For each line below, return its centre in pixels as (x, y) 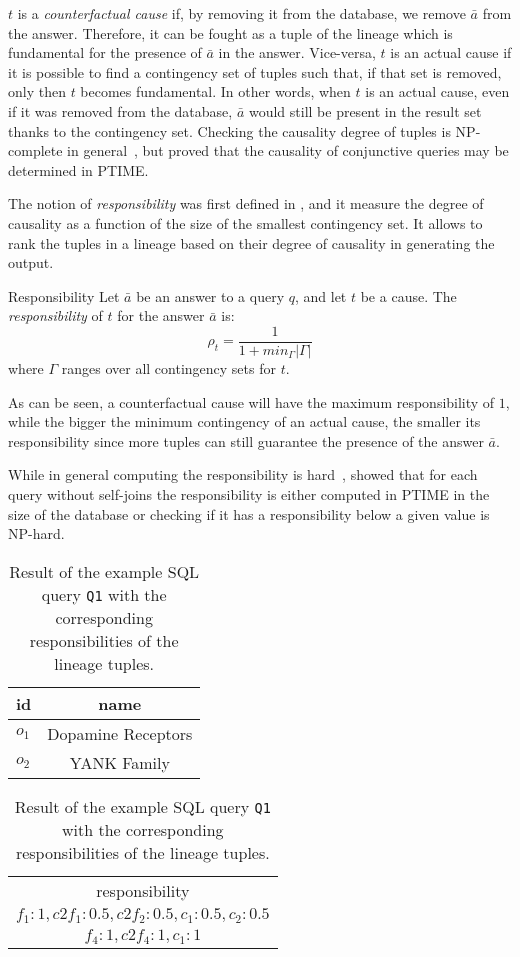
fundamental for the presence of (105, 52)
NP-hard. (36, 533)
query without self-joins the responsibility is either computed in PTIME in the (249, 493)
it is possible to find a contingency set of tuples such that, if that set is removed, (255, 71)
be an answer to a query (210, 295)
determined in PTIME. (78, 169)
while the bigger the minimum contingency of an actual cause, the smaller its (244, 421)
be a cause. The (408, 295)
